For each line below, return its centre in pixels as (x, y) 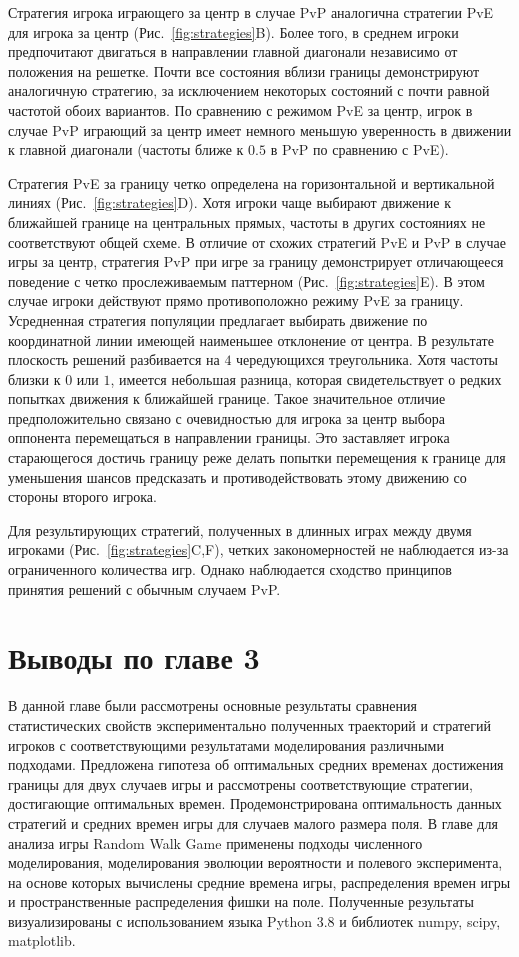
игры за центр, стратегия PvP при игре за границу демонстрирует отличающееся (256, 261)
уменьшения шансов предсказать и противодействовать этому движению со (237, 476)
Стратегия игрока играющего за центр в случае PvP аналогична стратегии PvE (251, 12)
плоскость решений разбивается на (114, 359)
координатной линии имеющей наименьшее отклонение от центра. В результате (251, 339)
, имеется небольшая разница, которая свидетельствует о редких (306, 378)
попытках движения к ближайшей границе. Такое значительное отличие (227, 398)
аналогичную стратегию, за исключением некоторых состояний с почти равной (249, 90)
